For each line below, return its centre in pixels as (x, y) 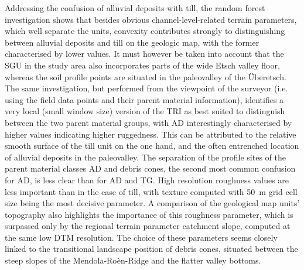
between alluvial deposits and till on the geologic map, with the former (132, 42)
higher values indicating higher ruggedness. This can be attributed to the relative (151, 134)
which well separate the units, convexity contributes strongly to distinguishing (145, 31)
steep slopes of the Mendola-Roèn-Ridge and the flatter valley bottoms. (133, 260)
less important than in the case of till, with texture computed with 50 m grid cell (151, 191)
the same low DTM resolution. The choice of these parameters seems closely (141, 237)
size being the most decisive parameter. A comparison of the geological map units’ (152, 203)
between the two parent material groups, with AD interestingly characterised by (148, 122)
